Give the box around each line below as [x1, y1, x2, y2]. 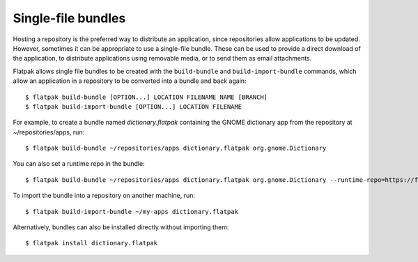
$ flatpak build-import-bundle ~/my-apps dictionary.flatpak [25, 208, 238, 215]
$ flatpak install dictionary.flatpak [25, 239, 158, 247]
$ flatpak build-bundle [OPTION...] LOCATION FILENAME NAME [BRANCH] [25, 93, 268, 101]
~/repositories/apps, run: [13, 128, 85, 136]
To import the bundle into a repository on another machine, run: [13, 192, 195, 200]
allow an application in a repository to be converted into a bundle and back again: [13, 77, 247, 85]
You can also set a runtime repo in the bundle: [13, 160, 146, 168]
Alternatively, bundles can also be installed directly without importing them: [13, 223, 229, 231]
